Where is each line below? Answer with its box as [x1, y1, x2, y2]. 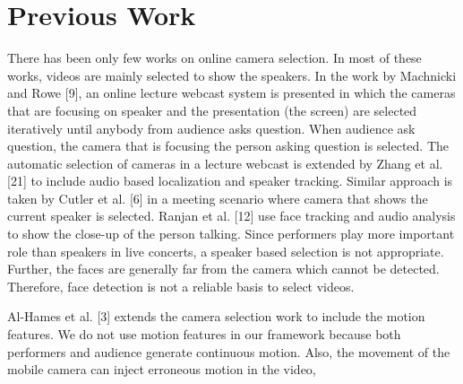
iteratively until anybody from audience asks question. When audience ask [7, 118, 416, 137]
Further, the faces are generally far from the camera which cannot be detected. [7, 259, 440, 278]
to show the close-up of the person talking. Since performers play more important [7, 224, 455, 243]
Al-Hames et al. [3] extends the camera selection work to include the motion [7, 307, 425, 326]
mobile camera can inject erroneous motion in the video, [7, 360, 316, 379]
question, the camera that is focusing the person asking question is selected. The [7, 136, 449, 155]
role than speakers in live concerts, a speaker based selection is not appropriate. [7, 241, 444, 260]
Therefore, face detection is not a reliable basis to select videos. [7, 276, 355, 295]
